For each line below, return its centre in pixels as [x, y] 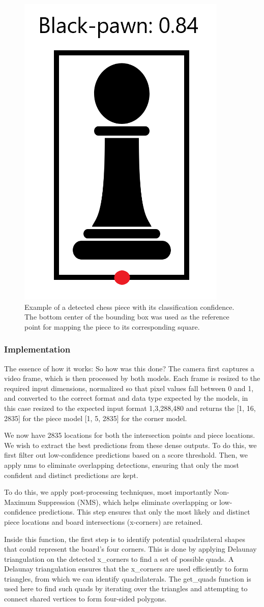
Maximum [20, 502]
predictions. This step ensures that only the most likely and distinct [144, 512]
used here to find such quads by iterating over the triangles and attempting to [126, 588]
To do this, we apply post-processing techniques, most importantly [108, 492]
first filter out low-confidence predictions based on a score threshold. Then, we [126, 455]
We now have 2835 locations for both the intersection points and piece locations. [130, 435]
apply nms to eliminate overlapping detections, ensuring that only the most [122, 465]
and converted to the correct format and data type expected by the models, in [126, 398]
